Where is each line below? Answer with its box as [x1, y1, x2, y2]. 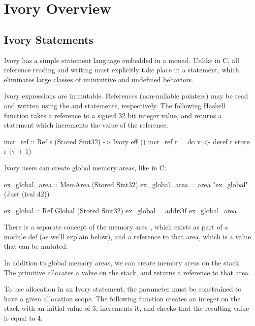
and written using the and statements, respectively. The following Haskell [4, 100, 225, 110]
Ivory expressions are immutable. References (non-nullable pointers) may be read [4, 91, 248, 101]
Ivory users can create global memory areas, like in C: [4, 162, 166, 172]
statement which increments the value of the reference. [4, 120, 168, 130]
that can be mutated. [4, 241, 68, 251]
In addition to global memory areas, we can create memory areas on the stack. [4, 258, 241, 268]
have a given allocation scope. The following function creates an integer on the [4, 293, 241, 303]
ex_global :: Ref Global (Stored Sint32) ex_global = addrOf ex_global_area [4, 205, 237, 215]
